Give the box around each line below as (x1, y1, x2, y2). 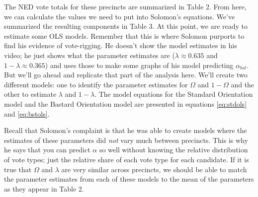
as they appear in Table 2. (4, 183, 84, 194)
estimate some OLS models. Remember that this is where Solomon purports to (4, 30, 245, 41)
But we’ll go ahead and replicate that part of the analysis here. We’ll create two (4, 69, 248, 80)
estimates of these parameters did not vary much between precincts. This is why (4, 134, 248, 145)
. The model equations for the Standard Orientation (94, 89, 253, 99)
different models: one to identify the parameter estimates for (4, 79, 188, 89)
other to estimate (4, 89, 57, 99)
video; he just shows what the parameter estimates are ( (4, 50, 175, 60)
